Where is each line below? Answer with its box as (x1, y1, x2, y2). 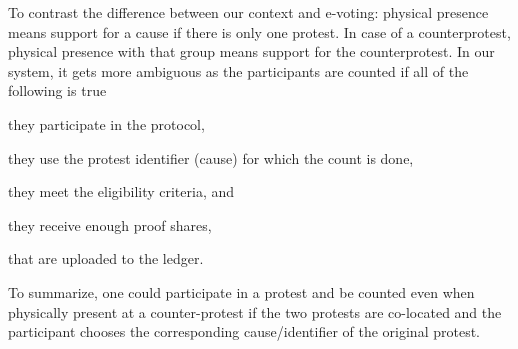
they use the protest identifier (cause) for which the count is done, (8, 147, 414, 168)
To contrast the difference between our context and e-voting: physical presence (8, 2, 489, 22)
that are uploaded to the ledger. (8, 248, 204, 269)
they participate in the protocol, (8, 113, 205, 134)
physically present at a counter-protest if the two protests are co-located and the (8, 301, 502, 322)
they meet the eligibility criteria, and (8, 181, 235, 202)
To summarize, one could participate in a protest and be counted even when (8, 281, 475, 302)
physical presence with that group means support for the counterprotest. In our (8, 41, 495, 62)
